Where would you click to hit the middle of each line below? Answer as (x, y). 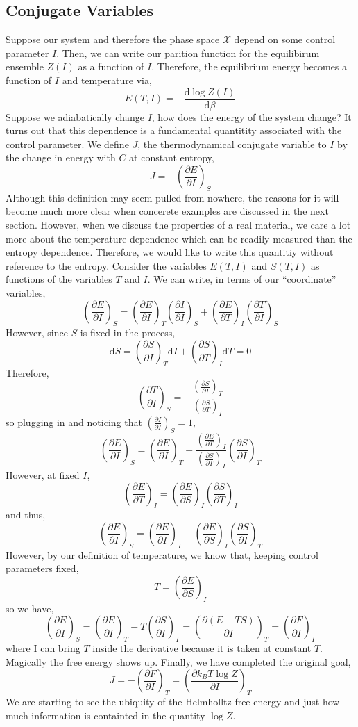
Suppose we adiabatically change (75, 116)
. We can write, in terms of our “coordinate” (242, 279)
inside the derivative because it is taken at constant (202, 648)
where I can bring (43, 648)
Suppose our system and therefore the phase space (113, 39)
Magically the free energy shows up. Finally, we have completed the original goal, (178, 661)
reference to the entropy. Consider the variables (106, 265)
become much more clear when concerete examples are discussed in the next (167, 211)
